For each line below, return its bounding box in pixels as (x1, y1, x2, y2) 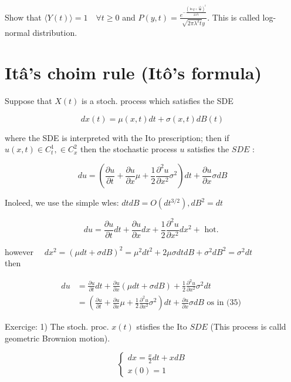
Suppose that (5, 95, 52, 107)
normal (5, 26, 30, 38)
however (5, 245, 34, 257)
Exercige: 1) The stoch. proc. (5, 320, 109, 333)
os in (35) (207, 299, 241, 307)
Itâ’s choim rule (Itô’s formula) (5, 61, 262, 85)
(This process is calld (210, 320, 286, 333)
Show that (5, 11, 42, 23)
